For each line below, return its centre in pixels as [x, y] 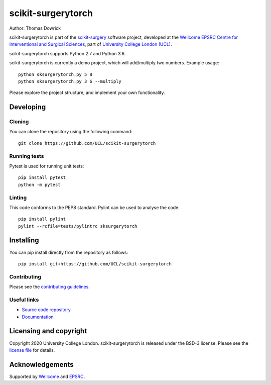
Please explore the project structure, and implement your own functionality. [87, 92]
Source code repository [46, 310]
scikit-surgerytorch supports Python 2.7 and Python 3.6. [67, 53]
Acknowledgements [41, 364]
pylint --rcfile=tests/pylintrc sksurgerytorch [78, 226]
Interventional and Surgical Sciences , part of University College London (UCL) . [91, 44]
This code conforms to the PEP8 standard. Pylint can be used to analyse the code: [95, 207]
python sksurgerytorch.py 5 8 [55, 74]
